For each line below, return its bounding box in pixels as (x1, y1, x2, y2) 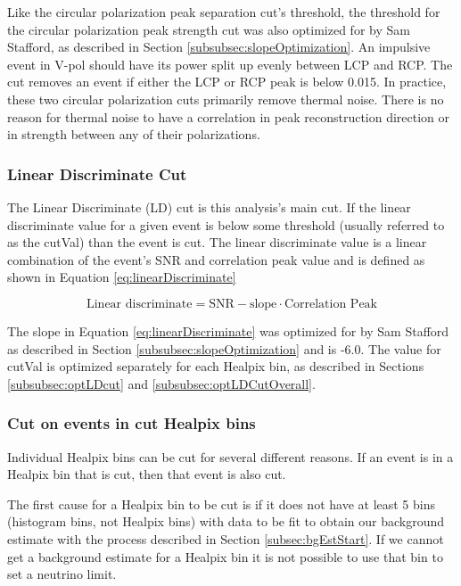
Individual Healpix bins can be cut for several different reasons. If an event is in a (7, 447, 454, 466)
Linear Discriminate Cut (7, 162, 187, 185)
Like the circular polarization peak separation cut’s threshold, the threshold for (7, 3, 440, 21)
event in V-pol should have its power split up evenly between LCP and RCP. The (7, 54, 453, 73)
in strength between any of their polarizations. (7, 125, 260, 144)
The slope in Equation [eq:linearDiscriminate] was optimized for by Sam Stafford (7, 321, 449, 340)
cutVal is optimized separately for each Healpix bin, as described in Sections (7, 357, 424, 376)
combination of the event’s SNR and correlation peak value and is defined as (7, 250, 425, 268)
